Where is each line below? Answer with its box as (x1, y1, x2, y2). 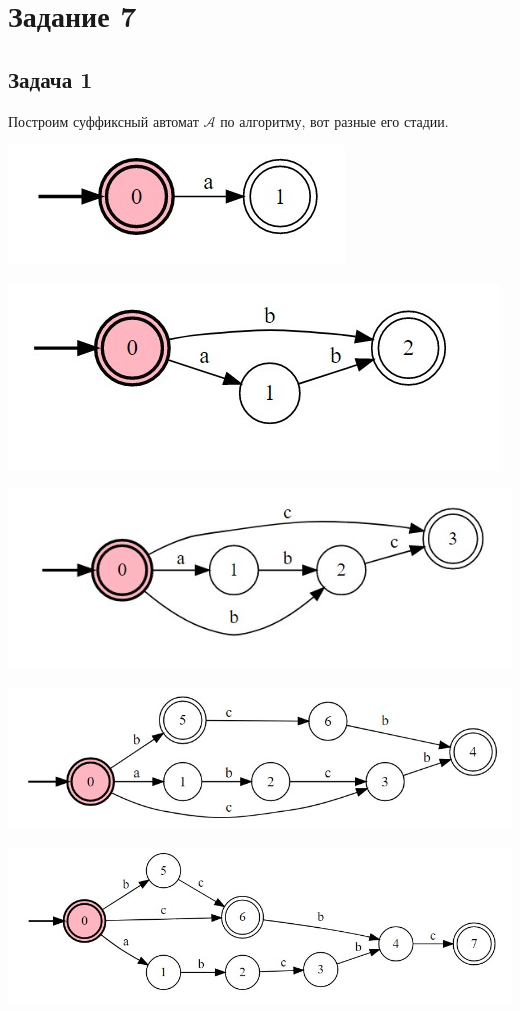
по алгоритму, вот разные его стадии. (220, 110, 449, 131)
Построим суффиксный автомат (8, 110, 199, 131)
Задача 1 (8, 63, 93, 94)
